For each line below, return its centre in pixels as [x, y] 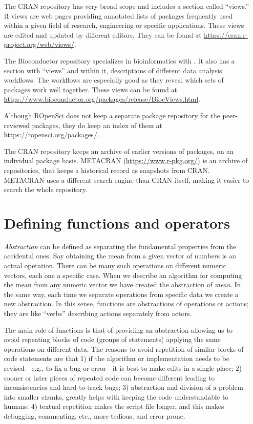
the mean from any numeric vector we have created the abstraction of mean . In [123, 285]
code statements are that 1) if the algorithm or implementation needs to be [117, 358]
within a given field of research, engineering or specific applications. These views [124, 25]
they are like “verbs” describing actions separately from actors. [98, 313]
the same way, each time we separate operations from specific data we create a [121, 294]
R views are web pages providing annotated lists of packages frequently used [118, 15]
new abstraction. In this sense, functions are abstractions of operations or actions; [126, 304]
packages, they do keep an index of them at [97, 125]
